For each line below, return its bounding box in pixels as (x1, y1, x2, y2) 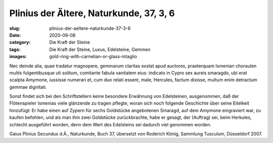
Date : (9, 32, 21, 38)
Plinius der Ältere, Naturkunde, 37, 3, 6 (9, 8, 175, 19)
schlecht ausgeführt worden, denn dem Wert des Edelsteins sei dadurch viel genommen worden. (9, 121, 212, 127)
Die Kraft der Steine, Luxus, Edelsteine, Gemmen (49, 46, 151, 53)
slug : (9, 25, 20, 31)
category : (9, 39, 31, 45)
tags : (9, 46, 21, 53)
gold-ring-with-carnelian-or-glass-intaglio (49, 54, 138, 60)
